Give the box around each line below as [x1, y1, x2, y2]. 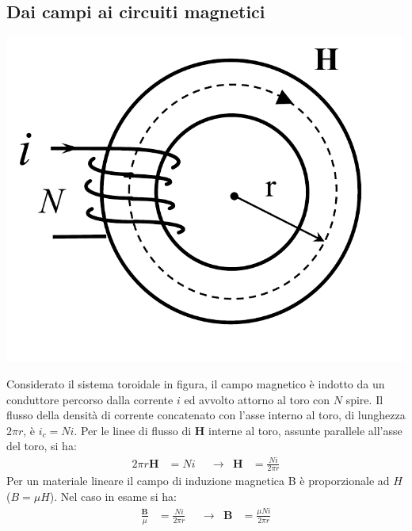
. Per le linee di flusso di [74, 422, 192, 438]
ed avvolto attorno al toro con [184, 391, 330, 407]
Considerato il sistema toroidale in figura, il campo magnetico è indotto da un [6, 376, 385, 392]
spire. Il [345, 391, 383, 407]
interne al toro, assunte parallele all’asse [208, 422, 402, 438]
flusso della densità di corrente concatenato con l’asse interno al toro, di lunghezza [6, 407, 406, 423]
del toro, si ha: [6, 437, 77, 454]
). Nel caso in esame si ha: [49, 487, 177, 504]
